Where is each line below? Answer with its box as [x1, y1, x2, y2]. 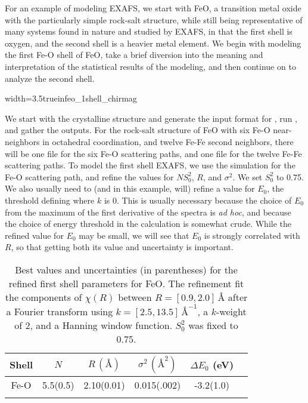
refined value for [5, 229, 64, 241]
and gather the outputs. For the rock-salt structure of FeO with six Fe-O [5, 124, 270, 136]
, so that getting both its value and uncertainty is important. [11, 241, 234, 253]
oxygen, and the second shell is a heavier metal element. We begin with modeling [5, 36, 301, 49]
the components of [5, 290, 82, 304]
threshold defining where [5, 193, 95, 206]
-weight [216, 304, 247, 318]
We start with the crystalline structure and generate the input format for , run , [5, 112, 297, 124]
